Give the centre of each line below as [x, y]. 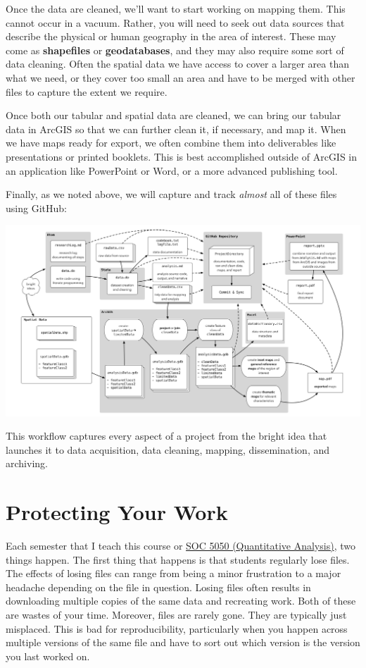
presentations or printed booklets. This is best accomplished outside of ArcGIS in [182, 156]
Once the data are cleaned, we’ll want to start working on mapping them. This [176, 8]
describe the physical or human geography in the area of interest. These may [171, 36]
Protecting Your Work [117, 512]
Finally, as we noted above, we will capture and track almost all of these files [171, 194]
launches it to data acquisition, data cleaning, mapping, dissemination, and [168, 449]
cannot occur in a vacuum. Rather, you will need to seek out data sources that [175, 22]
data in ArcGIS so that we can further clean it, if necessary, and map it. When [176, 129]
